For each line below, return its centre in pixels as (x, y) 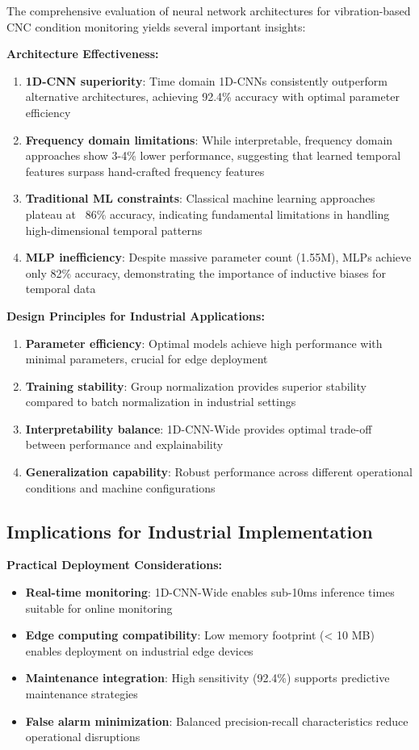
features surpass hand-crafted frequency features (145, 171)
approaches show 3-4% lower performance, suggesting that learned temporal (213, 155)
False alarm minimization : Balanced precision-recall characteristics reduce (217, 721)
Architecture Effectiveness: (83, 54)
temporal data (61, 289)
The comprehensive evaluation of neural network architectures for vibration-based (209, 10)
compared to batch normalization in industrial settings (161, 402)
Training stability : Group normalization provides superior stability (196, 385)
